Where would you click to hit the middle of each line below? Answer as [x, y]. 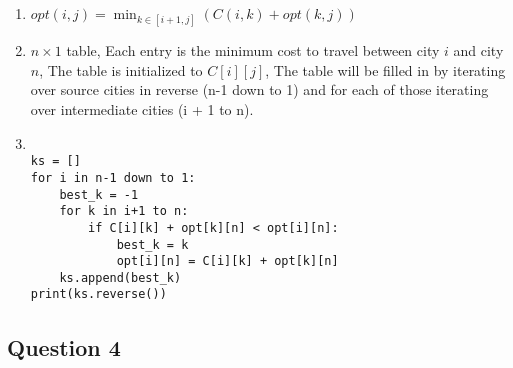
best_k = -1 [99, 194]
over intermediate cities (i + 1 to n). [142, 108]
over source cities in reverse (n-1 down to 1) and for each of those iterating [259, 89]
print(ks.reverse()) [98, 294]
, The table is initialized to [121, 69]
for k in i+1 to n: [124, 211]
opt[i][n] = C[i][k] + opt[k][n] [227, 261]
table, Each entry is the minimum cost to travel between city [253, 50]
